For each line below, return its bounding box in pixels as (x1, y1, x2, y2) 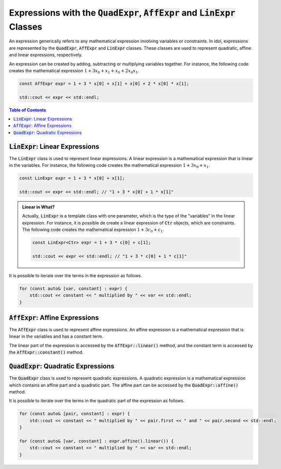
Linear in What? (22, 204, 55, 210)
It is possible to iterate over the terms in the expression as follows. (9, 272, 142, 278)
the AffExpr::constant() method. (9, 349, 84, 355)
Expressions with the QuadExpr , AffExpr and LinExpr (9, 7, 236, 18)
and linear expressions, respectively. (9, 52, 83, 58)
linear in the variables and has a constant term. (9, 333, 103, 339)
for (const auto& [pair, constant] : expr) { (19, 411, 130, 417)
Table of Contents (9, 107, 46, 113)
